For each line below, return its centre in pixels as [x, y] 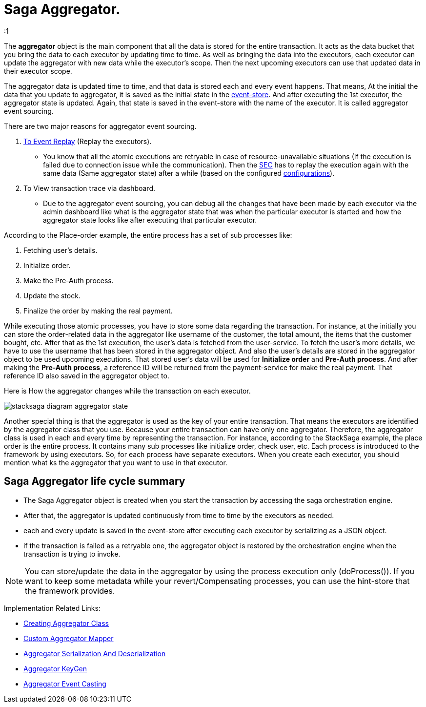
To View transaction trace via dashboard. [90, 188]
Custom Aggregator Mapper [69, 638]
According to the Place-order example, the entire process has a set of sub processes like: [148, 235]
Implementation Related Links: [52, 608]
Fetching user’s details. [61, 250]
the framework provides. [70, 591]
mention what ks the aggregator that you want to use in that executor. [116, 462]
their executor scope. [38, 71]
